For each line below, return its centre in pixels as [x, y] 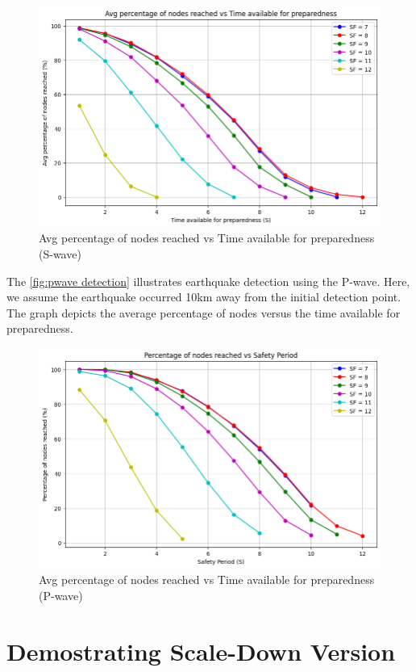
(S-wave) [60, 254]
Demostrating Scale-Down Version [201, 651]
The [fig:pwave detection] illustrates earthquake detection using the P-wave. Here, [208, 281]
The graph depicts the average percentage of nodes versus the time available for [204, 312]
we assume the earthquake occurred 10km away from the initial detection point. [204, 297]
